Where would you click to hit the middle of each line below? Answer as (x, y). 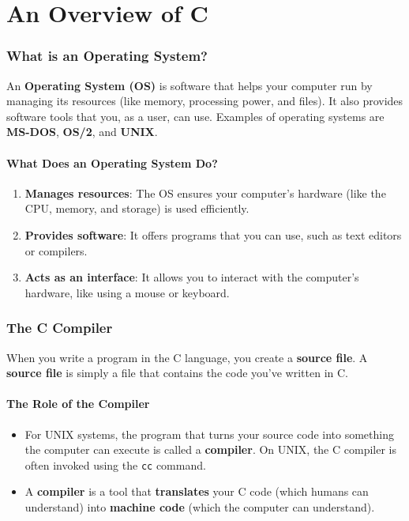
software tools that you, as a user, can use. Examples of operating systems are (195, 116)
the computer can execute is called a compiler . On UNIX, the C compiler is (210, 449)
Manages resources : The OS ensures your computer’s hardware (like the (205, 193)
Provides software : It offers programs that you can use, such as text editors (213, 234)
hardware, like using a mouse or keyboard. (127, 292)
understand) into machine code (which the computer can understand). (200, 506)
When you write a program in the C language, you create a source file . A (187, 357)
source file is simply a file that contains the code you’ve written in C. (177, 373)
